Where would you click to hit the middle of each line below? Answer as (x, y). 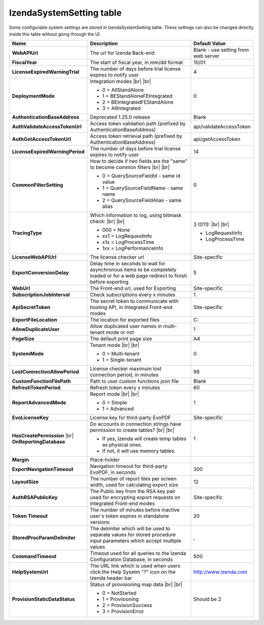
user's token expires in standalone (129, 516)
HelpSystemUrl (30, 572)
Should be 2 (207, 599)
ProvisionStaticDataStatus (44, 599)
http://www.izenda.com (220, 572)
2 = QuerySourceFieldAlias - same (142, 201)
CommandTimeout (34, 557)
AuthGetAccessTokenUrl (42, 139)
